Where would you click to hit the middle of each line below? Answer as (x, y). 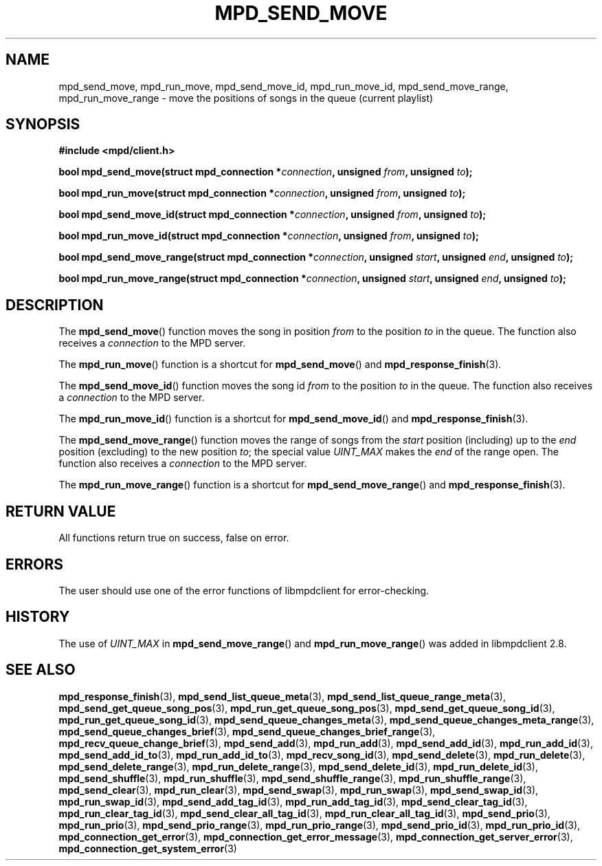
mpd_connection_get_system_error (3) (148, 848)
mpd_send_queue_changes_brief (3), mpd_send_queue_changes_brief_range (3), (247, 731)
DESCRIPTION (55, 305)
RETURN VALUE (61, 511)
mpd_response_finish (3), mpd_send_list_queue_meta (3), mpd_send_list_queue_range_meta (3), (282, 696)
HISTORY (38, 617)
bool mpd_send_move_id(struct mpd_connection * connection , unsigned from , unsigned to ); (272, 215)
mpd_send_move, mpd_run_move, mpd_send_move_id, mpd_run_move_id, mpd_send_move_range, (283, 86)
